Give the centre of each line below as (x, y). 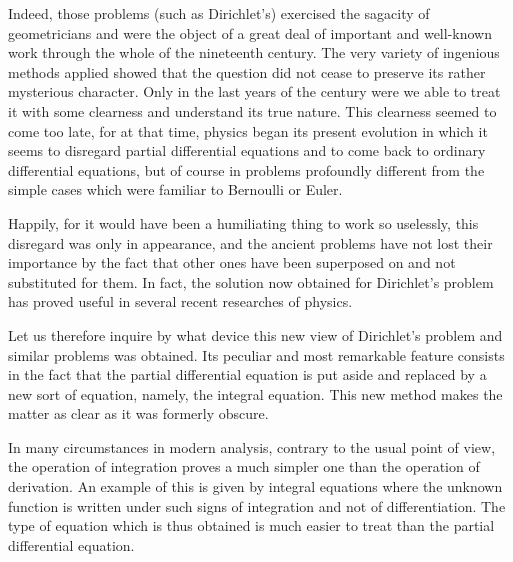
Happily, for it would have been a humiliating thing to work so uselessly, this (243, 222)
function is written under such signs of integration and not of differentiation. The (257, 505)
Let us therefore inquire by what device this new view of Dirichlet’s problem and (255, 334)
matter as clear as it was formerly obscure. (138, 413)
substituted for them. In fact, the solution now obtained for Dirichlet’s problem (251, 281)
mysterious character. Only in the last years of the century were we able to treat (254, 91)
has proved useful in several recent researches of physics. (180, 301)
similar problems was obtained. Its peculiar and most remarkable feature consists (256, 354)
